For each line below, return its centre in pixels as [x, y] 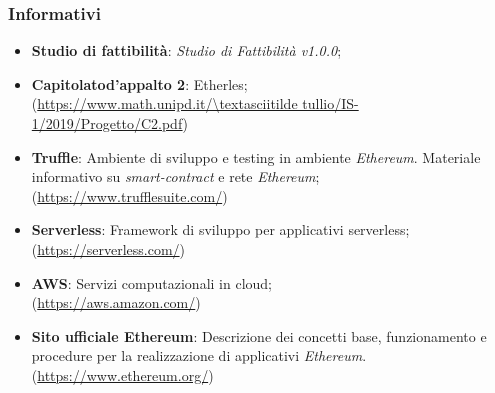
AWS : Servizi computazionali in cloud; [151, 282]
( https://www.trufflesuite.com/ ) [129, 195]
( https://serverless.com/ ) [108, 248]
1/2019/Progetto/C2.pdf [107, 123]
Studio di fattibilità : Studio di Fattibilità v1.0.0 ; [186, 50]
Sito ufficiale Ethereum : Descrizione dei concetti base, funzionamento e [259, 335]
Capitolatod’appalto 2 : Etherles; [139, 83]
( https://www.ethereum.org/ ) [122, 374]
